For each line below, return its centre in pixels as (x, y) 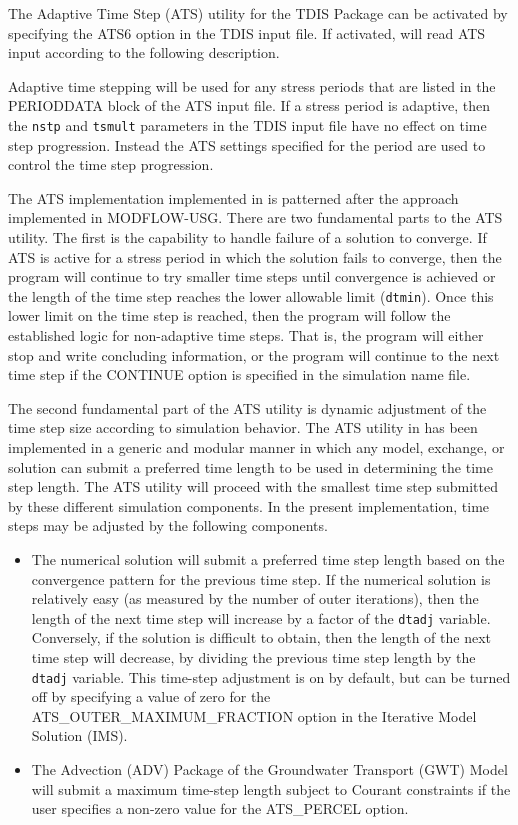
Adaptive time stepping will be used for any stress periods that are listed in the (252, 85)
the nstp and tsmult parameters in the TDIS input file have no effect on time (247, 124)
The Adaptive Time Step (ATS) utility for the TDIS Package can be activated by (258, 13)
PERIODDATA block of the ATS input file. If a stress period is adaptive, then (249, 105)
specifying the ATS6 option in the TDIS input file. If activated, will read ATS (247, 32)
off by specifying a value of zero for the (151, 696)
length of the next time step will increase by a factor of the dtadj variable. (261, 617)
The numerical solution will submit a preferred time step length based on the (268, 558)
